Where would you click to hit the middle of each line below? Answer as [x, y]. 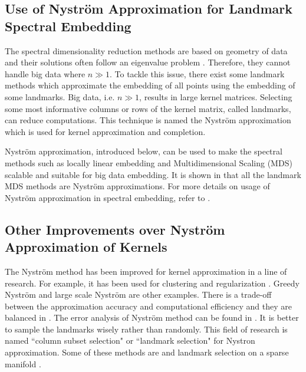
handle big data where [45, 73]
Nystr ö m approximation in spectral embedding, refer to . [108, 197]
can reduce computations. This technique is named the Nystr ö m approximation [148, 120]
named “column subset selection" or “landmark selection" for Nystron [130, 340]
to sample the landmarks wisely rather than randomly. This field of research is [146, 329]
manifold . [23, 363]
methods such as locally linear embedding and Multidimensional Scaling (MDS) [149, 162]
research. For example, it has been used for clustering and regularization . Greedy [152, 283]
